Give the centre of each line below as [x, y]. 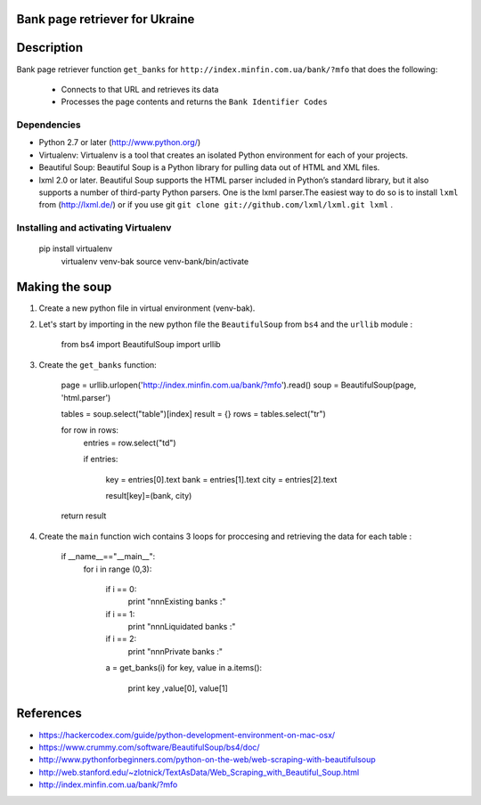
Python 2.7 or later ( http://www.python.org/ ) [120, 142]
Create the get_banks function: [98, 364]
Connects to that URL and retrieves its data [140, 89]
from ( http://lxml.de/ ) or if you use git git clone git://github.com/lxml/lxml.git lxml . [216, 205]
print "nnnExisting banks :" [177, 602]
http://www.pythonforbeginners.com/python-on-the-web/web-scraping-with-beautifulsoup [207, 760]
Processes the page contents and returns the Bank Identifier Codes [195, 102]
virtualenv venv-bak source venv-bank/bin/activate [155, 261]
